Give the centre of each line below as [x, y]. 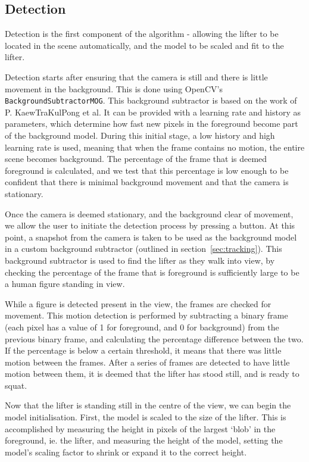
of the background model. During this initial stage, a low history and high [140, 135]
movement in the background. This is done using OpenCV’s [114, 88]
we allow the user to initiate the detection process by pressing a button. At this [150, 225]
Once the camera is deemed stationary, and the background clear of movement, [149, 213]
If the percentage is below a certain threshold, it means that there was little [143, 350]
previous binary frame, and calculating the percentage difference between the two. [154, 338]
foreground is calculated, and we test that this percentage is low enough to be [147, 170]
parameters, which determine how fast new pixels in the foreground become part [152, 124]
